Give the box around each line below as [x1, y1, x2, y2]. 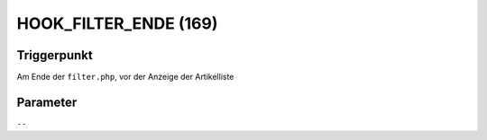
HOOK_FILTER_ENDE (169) [16, 13, 218, 33]
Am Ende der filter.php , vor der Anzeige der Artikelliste [16, 72, 234, 83]
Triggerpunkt [16, 48, 94, 63]
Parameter [16, 94, 78, 109]
